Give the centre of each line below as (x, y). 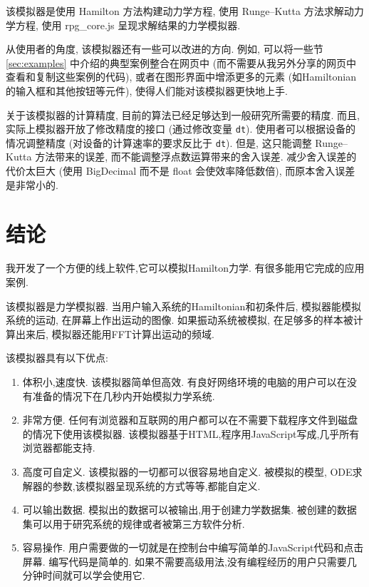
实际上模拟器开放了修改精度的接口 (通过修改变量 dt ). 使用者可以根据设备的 (181, 129)
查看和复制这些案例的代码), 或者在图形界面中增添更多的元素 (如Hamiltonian (181, 77)
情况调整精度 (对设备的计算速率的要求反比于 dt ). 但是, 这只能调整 (159, 142)
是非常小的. (32, 184)
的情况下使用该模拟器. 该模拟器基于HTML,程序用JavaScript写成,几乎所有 (191, 433)
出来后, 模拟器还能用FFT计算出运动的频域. (115, 333)
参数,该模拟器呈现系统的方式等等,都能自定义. (156, 485)
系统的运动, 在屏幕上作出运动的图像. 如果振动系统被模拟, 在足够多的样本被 (180, 320)
